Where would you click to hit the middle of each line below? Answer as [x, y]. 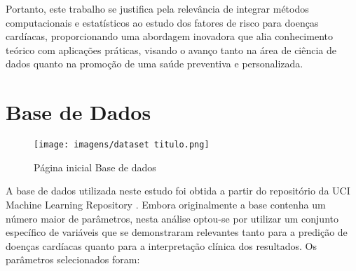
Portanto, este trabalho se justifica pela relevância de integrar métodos [157, 8]
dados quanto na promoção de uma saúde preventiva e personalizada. [155, 64]
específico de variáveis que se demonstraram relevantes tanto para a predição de [177, 232]
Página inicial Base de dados [95, 167]
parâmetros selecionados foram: [73, 259]
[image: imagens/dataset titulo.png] [122, 145]
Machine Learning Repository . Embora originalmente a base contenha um [166, 204]
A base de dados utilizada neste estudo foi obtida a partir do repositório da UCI [178, 191]
